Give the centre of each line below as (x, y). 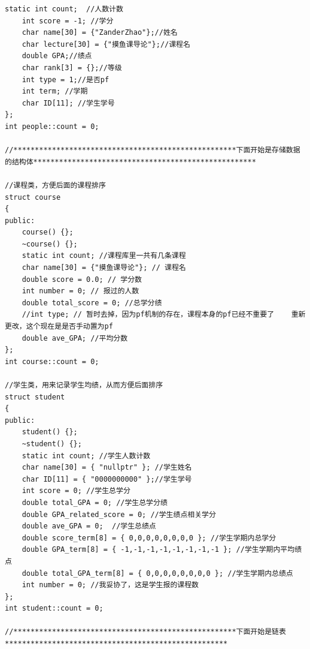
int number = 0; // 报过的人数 (80, 291)
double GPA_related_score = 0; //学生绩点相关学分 (119, 514)
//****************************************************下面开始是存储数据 (153, 150)
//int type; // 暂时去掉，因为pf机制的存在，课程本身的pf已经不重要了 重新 (164, 315)
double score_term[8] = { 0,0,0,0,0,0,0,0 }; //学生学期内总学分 (149, 538)
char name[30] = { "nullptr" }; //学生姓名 (107, 468)
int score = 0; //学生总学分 (76, 491)
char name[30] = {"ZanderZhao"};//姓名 (100, 33)
